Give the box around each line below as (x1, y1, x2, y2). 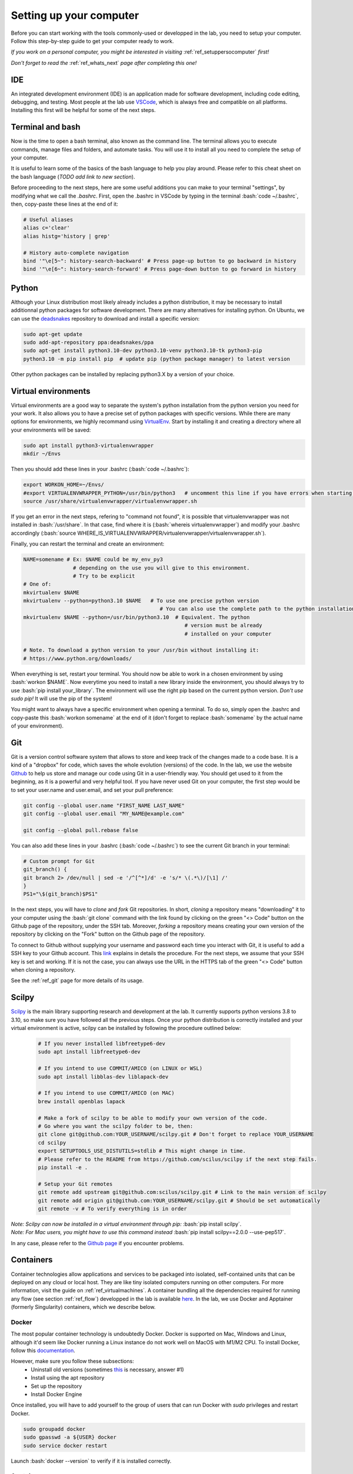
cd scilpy (38, 1139, 66, 1146)
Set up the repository (31, 1383, 82, 1390)
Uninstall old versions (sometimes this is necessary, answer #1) (31, 1366, 185, 1373)
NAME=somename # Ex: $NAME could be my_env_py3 (23, 556, 163, 563)
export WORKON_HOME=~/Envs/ (23, 481, 104, 488)
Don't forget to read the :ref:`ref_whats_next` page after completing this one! (11, 59, 197, 66)
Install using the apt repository (31, 1374, 105, 1381)
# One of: (23, 581, 52, 588)
